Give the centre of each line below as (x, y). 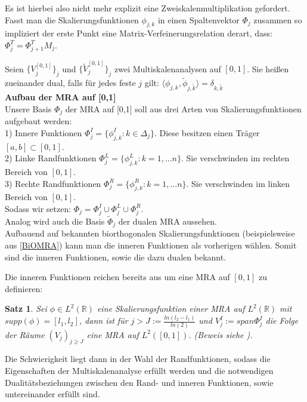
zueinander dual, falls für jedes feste (70, 83)
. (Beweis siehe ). (221, 334)
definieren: (24, 288)
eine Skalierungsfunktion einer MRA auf (171, 309)
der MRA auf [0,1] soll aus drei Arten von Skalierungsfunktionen (183, 108)
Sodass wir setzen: (38, 208)
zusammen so (278, 19)
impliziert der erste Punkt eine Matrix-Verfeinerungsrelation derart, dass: (139, 33)
